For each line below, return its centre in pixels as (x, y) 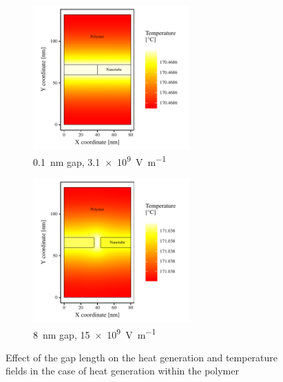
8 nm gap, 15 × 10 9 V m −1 (95, 333)
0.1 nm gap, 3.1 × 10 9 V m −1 (100, 160)
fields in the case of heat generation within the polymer (122, 371)
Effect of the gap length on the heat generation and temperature (142, 357)
